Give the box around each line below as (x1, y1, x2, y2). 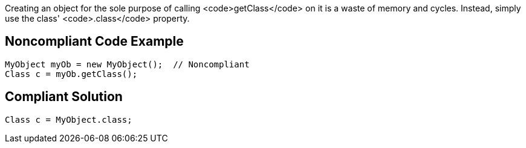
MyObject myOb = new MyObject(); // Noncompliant (5, 59, 250, 69)
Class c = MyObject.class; (5, 114, 132, 125)
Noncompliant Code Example (5, 34, 184, 49)
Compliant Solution (5, 89, 123, 105)
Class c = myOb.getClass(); (5, 69, 138, 79)
